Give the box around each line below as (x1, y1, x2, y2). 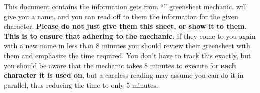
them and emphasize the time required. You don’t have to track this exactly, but (4, 50, 251, 60)
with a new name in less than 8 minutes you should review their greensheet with (4, 40, 250, 51)
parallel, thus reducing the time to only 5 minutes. (4, 79, 158, 90)
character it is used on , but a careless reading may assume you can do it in (4, 70, 244, 80)
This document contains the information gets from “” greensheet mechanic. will (4, 1, 247, 11)
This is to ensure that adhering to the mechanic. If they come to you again (4, 30, 256, 41)
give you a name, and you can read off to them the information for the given (4, 11, 238, 21)
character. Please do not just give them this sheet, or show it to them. (4, 21, 247, 31)
